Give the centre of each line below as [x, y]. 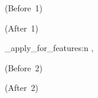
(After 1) [22, 28]
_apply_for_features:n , [49, 48]
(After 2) [22, 88]
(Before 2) [24, 67]
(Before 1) [24, 8]
